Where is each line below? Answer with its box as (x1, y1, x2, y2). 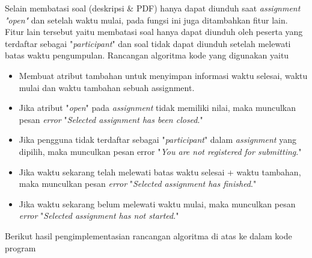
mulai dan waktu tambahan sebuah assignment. (19, 81, 195, 93)
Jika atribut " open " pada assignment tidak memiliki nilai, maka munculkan (19, 101, 296, 114)
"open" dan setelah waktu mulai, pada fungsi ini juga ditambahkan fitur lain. (5, 13, 288, 26)
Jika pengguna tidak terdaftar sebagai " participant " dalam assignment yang (19, 133, 296, 146)
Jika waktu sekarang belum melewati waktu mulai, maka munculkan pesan (19, 197, 296, 210)
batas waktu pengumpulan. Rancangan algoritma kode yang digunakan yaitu (5, 49, 289, 61)
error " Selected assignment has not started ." (19, 209, 179, 222)
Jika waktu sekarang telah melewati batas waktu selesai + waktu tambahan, (19, 165, 301, 178)
